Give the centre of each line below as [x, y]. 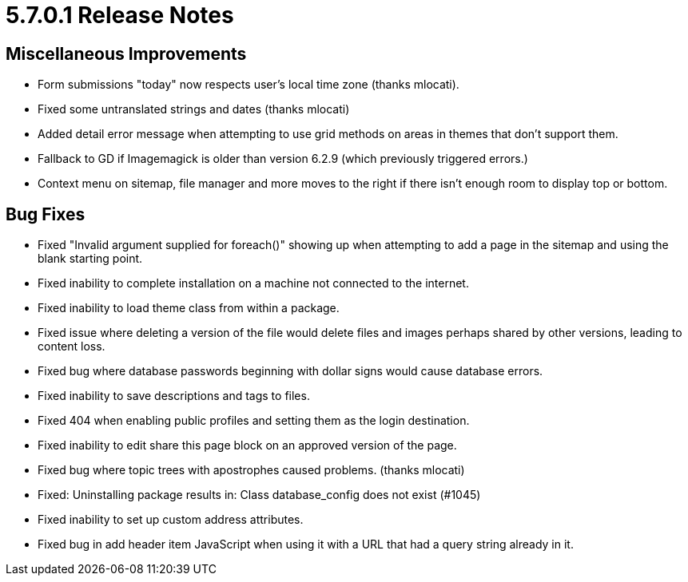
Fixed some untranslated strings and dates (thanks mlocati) [194, 109]
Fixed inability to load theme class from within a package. [189, 308]
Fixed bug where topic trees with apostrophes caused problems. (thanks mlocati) [251, 470]
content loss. [72, 346]
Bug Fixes [46, 214]
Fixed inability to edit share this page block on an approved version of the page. [247, 445]
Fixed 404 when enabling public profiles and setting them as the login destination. [254, 421]
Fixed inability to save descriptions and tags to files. [174, 396]
